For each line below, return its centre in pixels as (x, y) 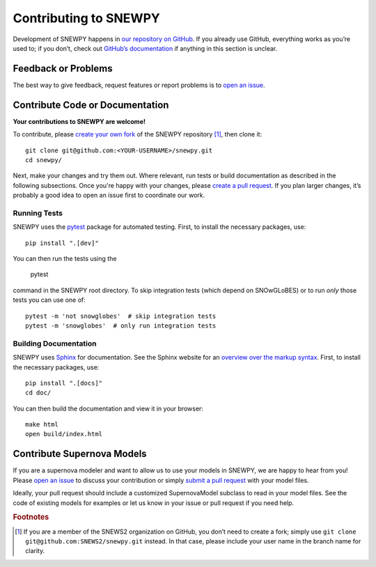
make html (42, 425)
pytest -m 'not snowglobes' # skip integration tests (121, 316)
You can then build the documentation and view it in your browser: (108, 408)
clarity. (35, 551)
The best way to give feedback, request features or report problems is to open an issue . (139, 85)
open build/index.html (64, 434)
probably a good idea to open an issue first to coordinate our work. (109, 195)
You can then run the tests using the (65, 259)
